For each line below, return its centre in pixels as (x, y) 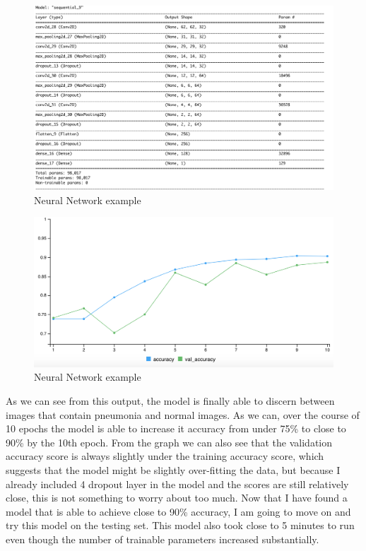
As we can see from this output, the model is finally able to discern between (170, 401)
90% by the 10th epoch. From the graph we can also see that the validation (169, 442)
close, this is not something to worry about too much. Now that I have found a (177, 498)
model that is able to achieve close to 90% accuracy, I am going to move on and (178, 511)
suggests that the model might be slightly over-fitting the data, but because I (173, 470)
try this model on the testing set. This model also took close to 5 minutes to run (180, 525)
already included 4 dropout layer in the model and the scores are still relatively (177, 484)
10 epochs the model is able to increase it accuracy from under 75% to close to (176, 428)
